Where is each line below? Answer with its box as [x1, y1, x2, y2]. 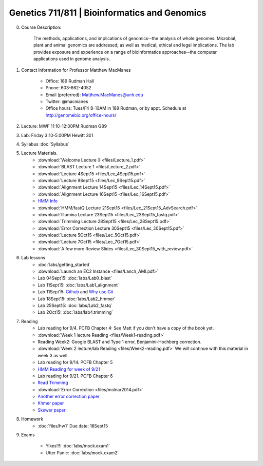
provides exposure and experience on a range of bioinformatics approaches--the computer [33, 49, 217, 55]
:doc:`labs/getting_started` [38, 262, 91, 267]
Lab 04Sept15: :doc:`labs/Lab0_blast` [38, 275, 112, 281]
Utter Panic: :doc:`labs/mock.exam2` [45, 449, 119, 456]
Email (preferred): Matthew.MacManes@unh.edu [45, 92, 143, 98]
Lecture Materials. [21, 150, 58, 156]
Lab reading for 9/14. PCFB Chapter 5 [38, 359, 113, 365]
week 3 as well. [38, 352, 69, 358]
